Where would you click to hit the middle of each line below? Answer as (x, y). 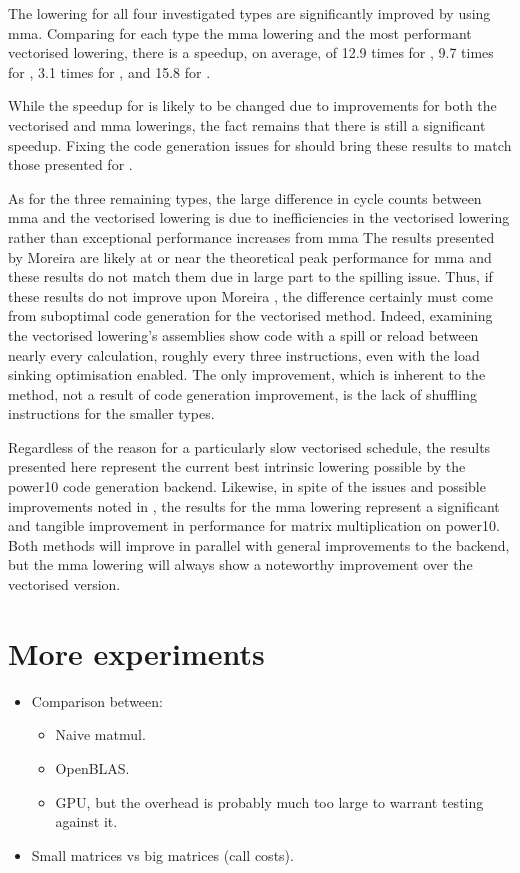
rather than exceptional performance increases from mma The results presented (251, 236)
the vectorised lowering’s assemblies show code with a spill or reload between (243, 334)
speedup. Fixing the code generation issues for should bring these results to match (260, 144)
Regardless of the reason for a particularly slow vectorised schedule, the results (249, 446)
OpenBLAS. (92, 767)
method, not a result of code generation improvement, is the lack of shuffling (242, 393)
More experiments (136, 652)
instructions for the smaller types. (111, 413)
